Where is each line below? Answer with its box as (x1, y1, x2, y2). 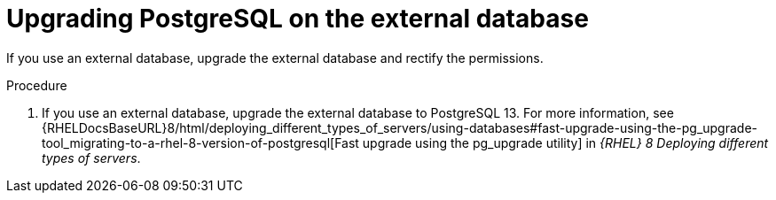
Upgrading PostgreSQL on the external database (6, 4, 589, 34)
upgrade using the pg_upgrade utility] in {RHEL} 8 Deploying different (362, 135, 769, 150)
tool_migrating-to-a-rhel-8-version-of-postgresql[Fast (42, 135, 359, 150)
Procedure (6, 77, 67, 93)
